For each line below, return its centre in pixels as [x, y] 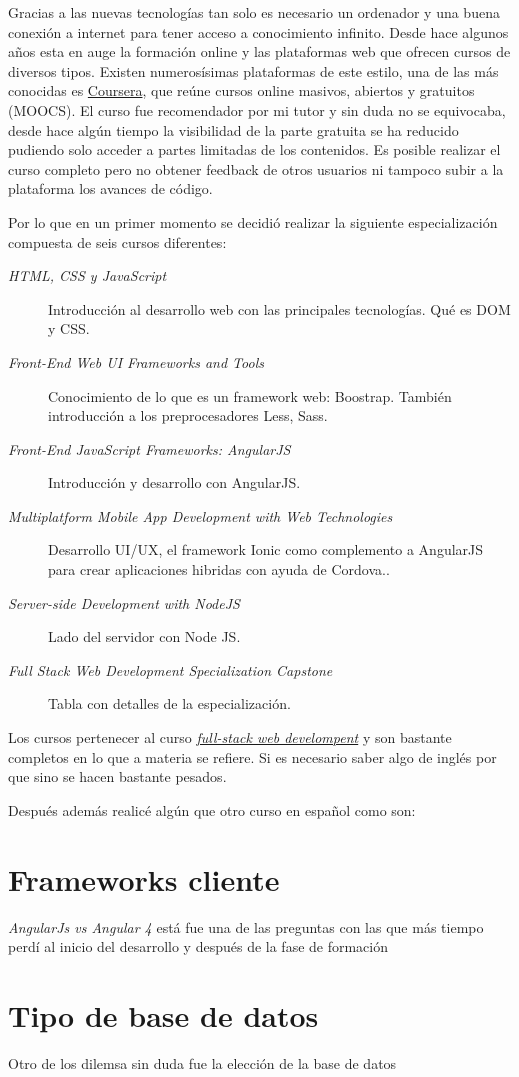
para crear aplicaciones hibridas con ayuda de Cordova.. [219, 569]
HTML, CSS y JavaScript [87, 275]
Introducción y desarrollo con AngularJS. [174, 482]
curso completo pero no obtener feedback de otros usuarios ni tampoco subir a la [256, 168]
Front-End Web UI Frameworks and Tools [136, 361]
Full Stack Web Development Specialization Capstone [170, 669]
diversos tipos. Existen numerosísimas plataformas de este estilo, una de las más [253, 70]
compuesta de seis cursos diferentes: [117, 241]
